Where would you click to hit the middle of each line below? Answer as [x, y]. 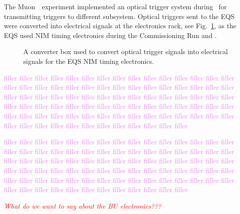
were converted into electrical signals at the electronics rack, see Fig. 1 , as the [120, 26]
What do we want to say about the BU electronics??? [83, 205]
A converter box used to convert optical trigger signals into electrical [126, 51]
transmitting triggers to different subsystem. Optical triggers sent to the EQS [119, 16]
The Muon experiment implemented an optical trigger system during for [115, 6]
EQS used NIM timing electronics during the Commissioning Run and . [110, 35]
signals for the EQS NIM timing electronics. [89, 61]
